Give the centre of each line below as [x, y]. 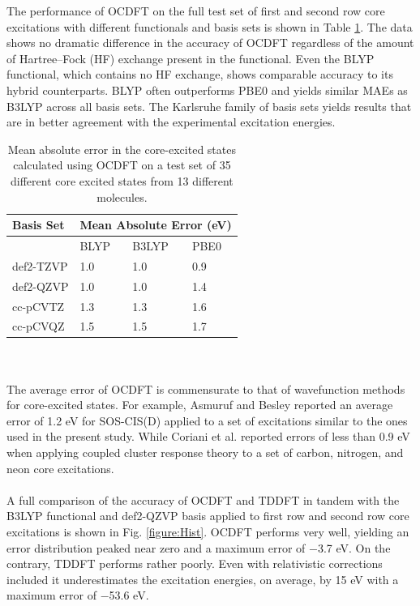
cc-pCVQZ [39, 326]
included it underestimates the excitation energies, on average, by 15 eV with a [203, 579]
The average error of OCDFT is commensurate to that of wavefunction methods [206, 388]
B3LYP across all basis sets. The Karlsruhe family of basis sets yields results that [209, 106]
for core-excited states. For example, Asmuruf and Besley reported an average [200, 405]
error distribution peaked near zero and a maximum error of [156, 547]
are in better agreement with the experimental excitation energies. [171, 122]
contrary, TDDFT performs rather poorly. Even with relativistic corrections [195, 563]
